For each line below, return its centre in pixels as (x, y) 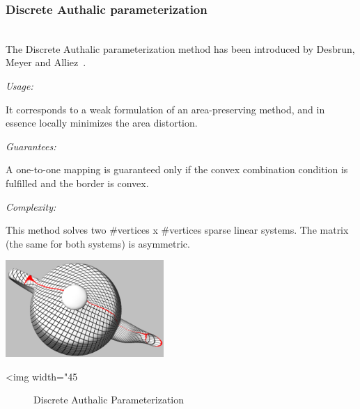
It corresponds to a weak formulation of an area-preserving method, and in (165, 109)
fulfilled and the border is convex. (77, 183)
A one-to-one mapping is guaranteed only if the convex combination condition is (177, 169)
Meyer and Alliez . (46, 62)
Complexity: (31, 206)
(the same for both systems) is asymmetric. (98, 243)
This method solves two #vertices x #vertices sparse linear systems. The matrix (177, 230)
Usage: (19, 86)
